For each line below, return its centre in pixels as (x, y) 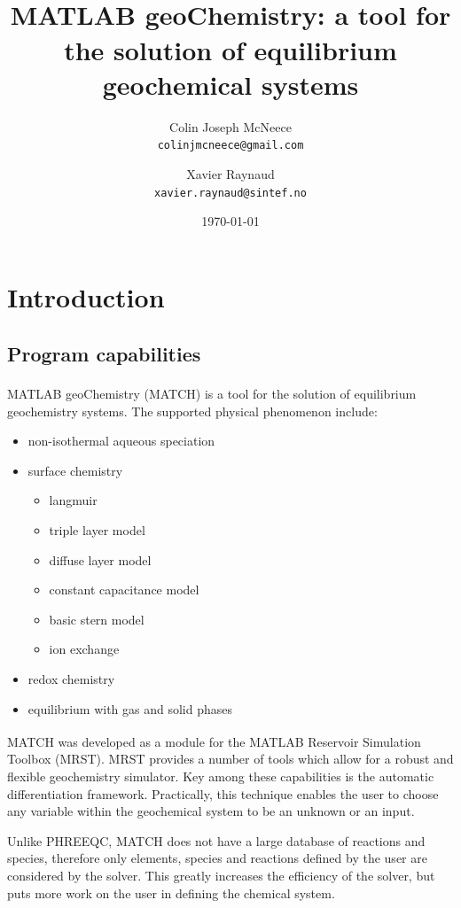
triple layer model (97, 529)
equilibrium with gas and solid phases (130, 708)
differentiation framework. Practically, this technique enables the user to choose (223, 793)
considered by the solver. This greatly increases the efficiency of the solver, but (221, 875)
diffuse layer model (100, 559)
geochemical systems (230, 84)
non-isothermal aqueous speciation (121, 441)
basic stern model (97, 619)
